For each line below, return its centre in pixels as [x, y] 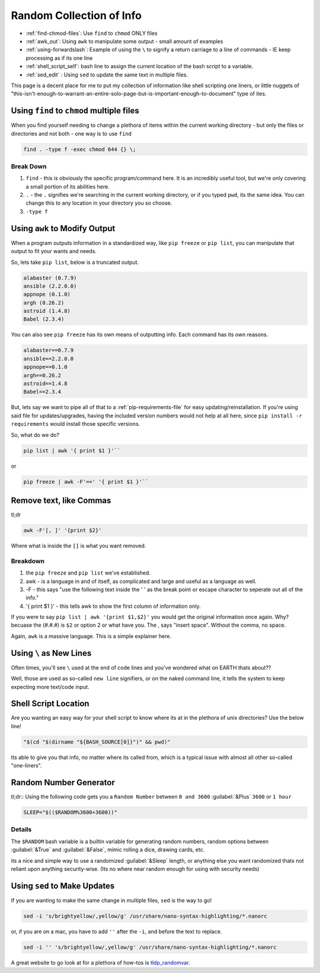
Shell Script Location [50, 704]
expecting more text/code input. [50, 687]
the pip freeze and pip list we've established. [88, 573]
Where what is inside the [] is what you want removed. [79, 545]
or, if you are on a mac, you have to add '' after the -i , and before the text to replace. [116, 931]
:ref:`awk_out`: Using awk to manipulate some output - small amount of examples [124, 41]
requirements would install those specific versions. [76, 424]
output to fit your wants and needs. [54, 251]
